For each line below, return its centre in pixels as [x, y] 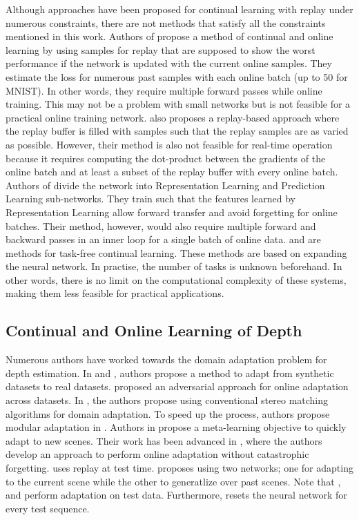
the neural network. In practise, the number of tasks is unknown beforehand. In [174, 266]
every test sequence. [48, 508]
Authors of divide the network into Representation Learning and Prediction [165, 185]
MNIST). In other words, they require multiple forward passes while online [164, 90]
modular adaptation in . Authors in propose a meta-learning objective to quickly [176, 427]
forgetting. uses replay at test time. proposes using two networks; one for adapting [179, 468]
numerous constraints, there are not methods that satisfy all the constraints [166, 22]
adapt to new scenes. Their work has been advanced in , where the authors [164, 440]
